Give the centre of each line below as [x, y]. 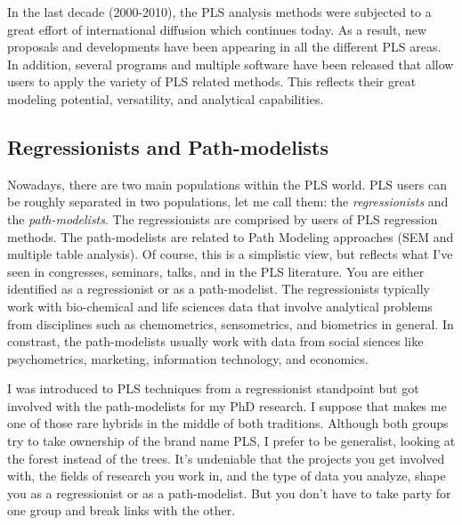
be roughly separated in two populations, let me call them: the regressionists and [228, 202]
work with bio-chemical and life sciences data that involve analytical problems [220, 306]
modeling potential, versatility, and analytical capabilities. [166, 98]
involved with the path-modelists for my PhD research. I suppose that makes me [227, 405]
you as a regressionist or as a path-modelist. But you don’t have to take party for [229, 493]
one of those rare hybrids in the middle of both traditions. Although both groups [228, 423]
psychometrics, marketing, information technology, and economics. [188, 358]
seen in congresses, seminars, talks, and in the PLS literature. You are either [216, 271]
